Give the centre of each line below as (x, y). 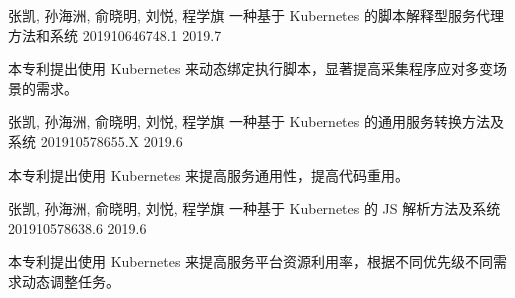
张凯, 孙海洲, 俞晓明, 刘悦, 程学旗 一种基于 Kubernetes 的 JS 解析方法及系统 (254, 208)
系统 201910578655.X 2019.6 (95, 140)
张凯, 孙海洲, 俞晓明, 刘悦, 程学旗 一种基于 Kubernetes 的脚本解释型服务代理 (256, 15)
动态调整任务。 (70, 280)
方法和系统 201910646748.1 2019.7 (115, 34)
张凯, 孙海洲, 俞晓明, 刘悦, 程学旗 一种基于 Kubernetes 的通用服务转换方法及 (256, 121)
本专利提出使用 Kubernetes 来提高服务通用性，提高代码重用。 (209, 174)
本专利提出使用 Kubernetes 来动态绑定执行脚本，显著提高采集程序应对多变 (251, 68)
